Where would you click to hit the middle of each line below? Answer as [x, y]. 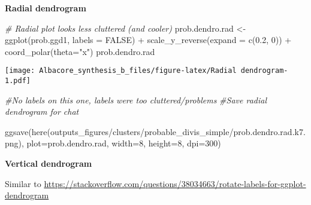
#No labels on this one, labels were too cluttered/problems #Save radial [136, 100]
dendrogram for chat [42, 111]
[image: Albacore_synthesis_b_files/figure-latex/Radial [121, 71]
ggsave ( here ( [28, 131]
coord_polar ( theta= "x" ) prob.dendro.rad [80, 51]
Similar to [23, 183]
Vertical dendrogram [49, 163]
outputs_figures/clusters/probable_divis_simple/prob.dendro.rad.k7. [178, 131]
